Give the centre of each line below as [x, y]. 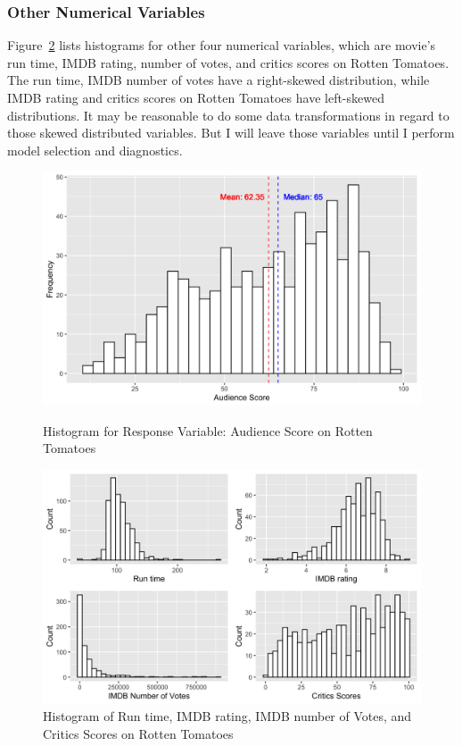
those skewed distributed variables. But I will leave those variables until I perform [231, 133]
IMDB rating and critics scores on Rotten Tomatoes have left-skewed [196, 97]
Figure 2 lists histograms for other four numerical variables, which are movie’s [222, 45]
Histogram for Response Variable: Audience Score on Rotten [208, 430]
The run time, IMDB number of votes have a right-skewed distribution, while [219, 80]
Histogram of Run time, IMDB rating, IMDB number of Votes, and [227, 716]
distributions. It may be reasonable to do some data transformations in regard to [228, 115]
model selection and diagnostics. [95, 150]
